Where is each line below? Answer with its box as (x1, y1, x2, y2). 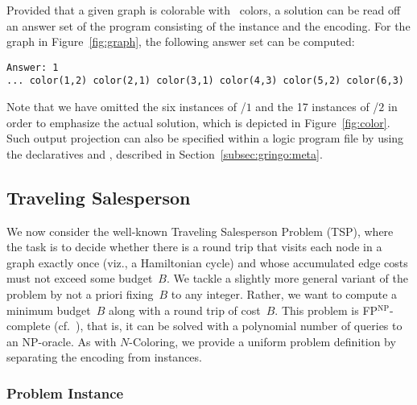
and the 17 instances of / (255, 98, 379, 115)
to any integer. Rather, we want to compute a (171, 286, 398, 303)
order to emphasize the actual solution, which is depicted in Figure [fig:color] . (6, 114, 390, 130)
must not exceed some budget (6, 270, 153, 287)
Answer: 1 (6, 61, 59, 73)
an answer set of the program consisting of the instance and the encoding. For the (6, 17, 411, 34)
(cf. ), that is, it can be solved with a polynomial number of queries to (54, 317, 403, 334)
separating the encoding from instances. (6, 349, 202, 366)
